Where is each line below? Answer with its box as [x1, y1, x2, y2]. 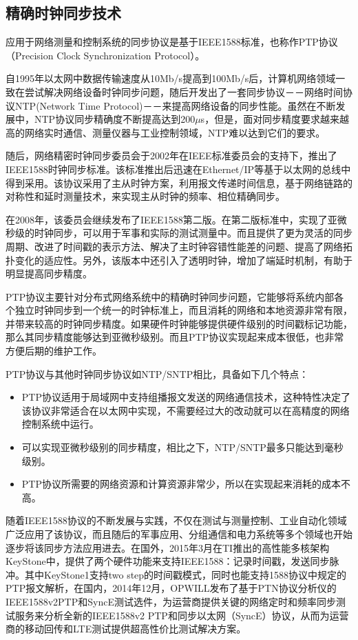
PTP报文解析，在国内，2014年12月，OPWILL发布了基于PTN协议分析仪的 [6, 581, 337, 595]
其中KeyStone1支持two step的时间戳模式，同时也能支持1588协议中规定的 [24, 567, 347, 581]
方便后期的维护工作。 [6, 343, 102, 358]
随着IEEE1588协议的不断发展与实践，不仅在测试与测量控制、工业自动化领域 [6, 513, 347, 528]
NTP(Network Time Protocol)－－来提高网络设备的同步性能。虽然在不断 [14, 98, 336, 112]
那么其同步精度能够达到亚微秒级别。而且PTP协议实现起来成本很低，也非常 [6, 330, 344, 344]
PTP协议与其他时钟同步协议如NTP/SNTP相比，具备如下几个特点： [6, 366, 309, 381]
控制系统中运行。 [21, 417, 99, 431]
